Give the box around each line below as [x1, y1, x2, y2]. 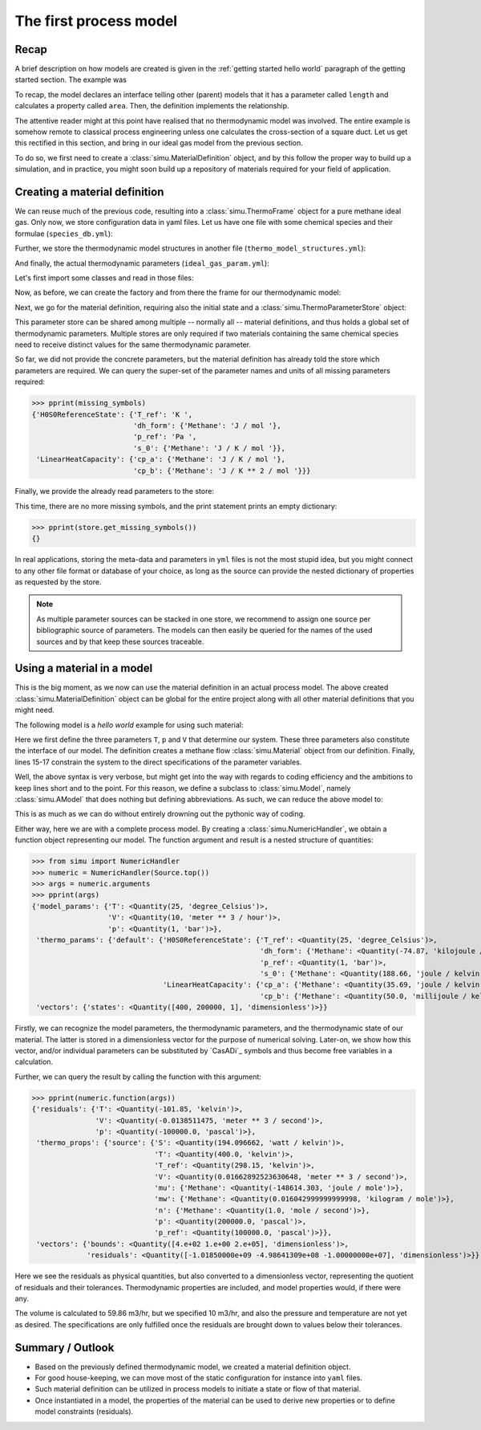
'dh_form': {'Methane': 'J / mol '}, [132, 421, 281, 430]
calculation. [14, 1057, 54, 1067]
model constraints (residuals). [34, 1407, 134, 1416]
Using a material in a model [14, 662, 153, 675]
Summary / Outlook [14, 1341, 115, 1355]
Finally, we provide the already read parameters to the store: [14, 487, 214, 496]
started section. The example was [14, 75, 127, 84]
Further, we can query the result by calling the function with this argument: [14, 1072, 262, 1082]
